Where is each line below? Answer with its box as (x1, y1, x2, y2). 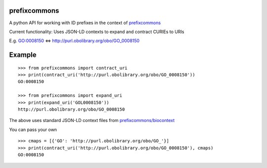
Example (9, 51, 37, 59)
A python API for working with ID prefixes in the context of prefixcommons (9, 20, 161, 26)
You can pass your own (9, 126, 57, 132)
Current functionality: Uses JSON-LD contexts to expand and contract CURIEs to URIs (9, 29, 184, 35)
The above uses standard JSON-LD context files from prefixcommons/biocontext (9, 118, 175, 124)
